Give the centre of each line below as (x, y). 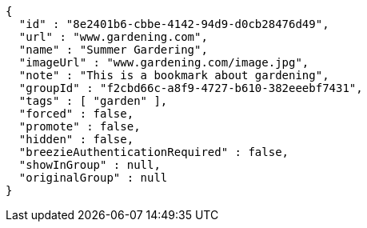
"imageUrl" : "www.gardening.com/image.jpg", (164, 62)
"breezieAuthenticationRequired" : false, (154, 152)
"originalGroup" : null (93, 178)
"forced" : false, (76, 114)
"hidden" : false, (76, 139)
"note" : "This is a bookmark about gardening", (174, 75)
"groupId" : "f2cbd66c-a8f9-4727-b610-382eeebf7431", (191, 88)
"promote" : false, (80, 126)
